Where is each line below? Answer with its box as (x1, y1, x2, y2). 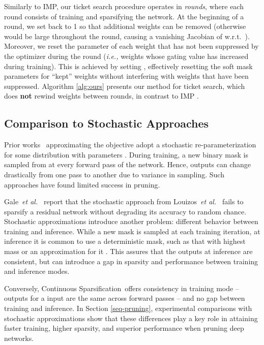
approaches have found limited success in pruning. (4, 179, 160, 190)
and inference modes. (4, 266, 70, 276)
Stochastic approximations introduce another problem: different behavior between (4, 216, 258, 227)
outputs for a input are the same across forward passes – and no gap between (4, 293, 245, 303)
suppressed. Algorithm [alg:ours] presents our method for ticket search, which (4, 80, 245, 91)
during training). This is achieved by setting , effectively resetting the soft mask (4, 60, 253, 71)
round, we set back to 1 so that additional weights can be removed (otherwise (4, 21, 246, 32)
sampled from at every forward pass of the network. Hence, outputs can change (4, 159, 251, 170)
